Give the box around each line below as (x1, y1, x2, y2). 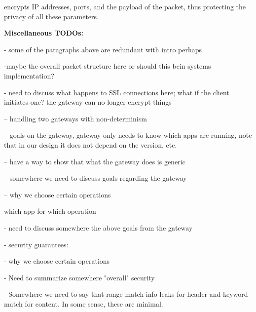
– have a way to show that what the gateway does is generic (4, 156, 185, 166)
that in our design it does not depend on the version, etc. (4, 139, 177, 150)
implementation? (4, 70, 54, 80)
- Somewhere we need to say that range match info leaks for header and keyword (4, 289, 248, 299)
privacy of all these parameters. (4, 11, 99, 21)
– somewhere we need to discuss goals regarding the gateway (4, 173, 187, 183)
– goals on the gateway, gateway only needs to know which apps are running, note (4, 130, 252, 140)
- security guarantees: (4, 239, 69, 249)
